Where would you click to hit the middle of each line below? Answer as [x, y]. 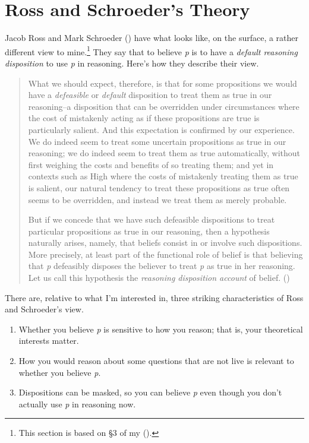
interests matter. [49, 341]
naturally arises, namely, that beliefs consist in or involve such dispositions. [165, 243]
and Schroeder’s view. [44, 309]
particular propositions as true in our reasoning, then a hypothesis [149, 231]
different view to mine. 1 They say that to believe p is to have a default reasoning [151, 50]
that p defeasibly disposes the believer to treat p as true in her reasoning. [162, 266]
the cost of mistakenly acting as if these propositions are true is [144, 118]
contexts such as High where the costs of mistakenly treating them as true [163, 176]
